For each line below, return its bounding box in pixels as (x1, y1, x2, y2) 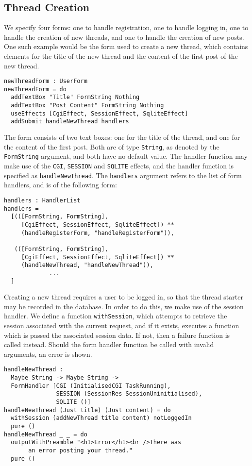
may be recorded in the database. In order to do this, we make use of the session (4, 301, 244, 311)
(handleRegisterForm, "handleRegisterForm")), (21, 229, 174, 236)
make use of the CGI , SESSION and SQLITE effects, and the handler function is (4, 161, 234, 171)
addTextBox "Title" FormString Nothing (11, 94, 140, 101)
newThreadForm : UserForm (4, 78, 87, 85)
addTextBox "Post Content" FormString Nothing (11, 102, 164, 109)
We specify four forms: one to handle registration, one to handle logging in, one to (4, 22, 249, 33)
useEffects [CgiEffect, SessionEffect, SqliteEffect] (11, 110, 188, 117)
